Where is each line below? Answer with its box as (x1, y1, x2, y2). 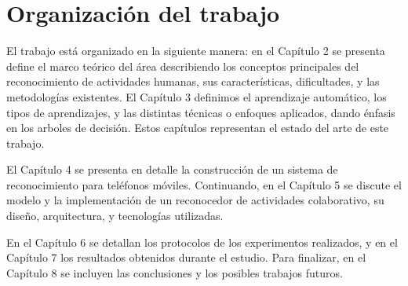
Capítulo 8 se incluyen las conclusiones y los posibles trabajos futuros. (6, 264, 343, 280)
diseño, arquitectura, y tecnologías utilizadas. (6, 207, 224, 224)
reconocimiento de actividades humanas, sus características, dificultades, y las (6, 73, 380, 90)
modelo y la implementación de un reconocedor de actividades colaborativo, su (6, 192, 384, 208)
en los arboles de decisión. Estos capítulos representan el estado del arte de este (6, 119, 389, 136)
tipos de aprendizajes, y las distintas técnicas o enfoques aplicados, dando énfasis (6, 104, 395, 120)
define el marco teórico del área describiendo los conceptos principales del (6, 57, 359, 74)
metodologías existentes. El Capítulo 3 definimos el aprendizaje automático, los (6, 88, 387, 104)
